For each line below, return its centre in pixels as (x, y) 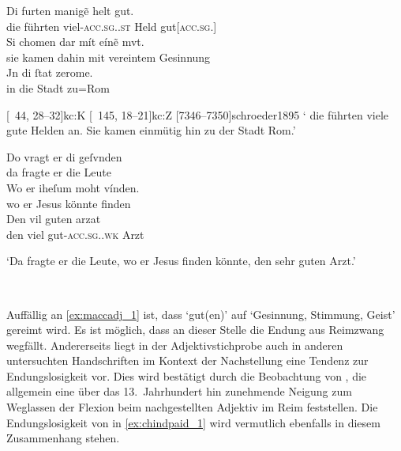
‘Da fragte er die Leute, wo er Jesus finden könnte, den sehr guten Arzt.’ (181, 261)
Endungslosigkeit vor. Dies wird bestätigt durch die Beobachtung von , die (187, 375)
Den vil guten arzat (54, 219)
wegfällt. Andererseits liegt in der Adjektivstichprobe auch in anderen (175, 345)
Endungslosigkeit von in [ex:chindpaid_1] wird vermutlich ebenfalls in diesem (193, 422)
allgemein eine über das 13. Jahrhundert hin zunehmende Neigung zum (179, 391)
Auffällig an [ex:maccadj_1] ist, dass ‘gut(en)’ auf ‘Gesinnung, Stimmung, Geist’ (201, 314)
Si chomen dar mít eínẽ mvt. (75, 42)
